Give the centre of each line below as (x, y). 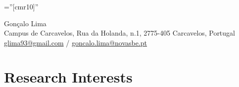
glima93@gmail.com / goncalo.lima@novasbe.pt (76, 42)
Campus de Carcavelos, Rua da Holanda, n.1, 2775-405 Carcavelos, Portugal (119, 33)
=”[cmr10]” (21, 6)
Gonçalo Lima (25, 23)
